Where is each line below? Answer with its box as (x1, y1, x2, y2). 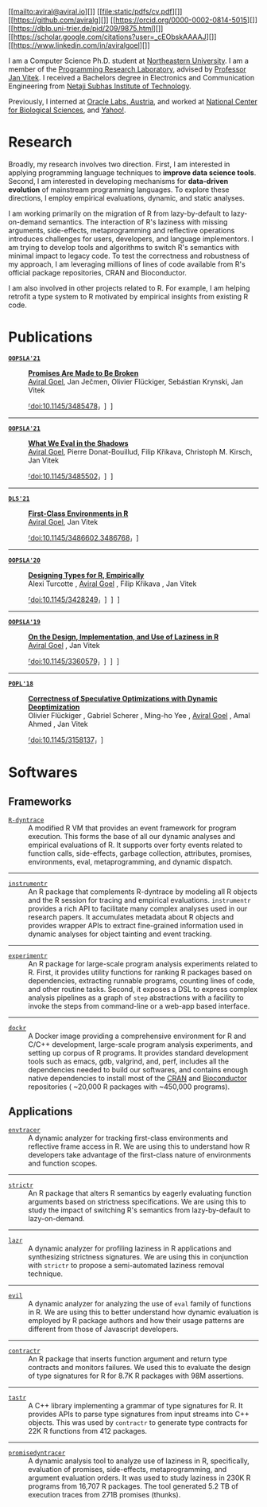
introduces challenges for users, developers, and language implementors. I (8, 234, 253, 244)
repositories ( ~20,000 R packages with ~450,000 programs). (28, 1082, 230, 1091)
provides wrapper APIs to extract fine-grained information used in (28, 920, 244, 930)
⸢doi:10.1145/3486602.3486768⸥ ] (28, 533, 139, 542)
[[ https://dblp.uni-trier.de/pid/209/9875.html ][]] (8, 24, 164, 33)
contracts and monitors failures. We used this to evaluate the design (28, 1362, 251, 1372)
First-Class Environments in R (28, 509, 129, 518)
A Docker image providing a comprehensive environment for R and (28, 1031, 246, 1040)
